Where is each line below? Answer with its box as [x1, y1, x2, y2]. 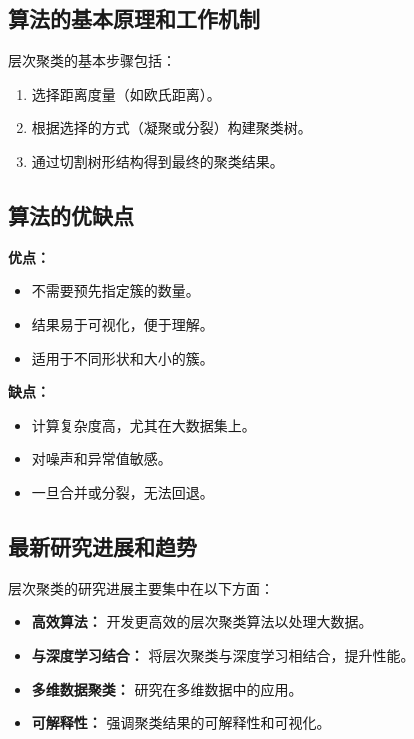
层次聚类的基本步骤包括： [8, 50, 176, 71]
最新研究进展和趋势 [8, 530, 197, 561]
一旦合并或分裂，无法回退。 [31, 481, 214, 502]
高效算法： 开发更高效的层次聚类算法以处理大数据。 [31, 611, 373, 632]
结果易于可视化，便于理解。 [31, 313, 214, 334]
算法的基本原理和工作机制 [8, 3, 260, 34]
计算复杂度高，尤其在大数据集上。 [31, 414, 256, 435]
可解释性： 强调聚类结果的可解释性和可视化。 [31, 712, 331, 733]
